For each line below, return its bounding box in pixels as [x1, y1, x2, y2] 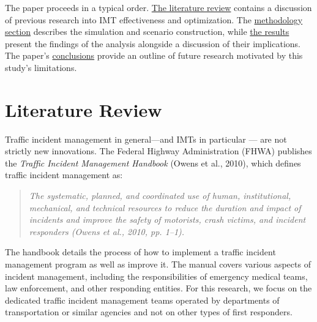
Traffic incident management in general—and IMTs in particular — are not [5, 132, 287, 145]
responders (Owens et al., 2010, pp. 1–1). [29, 225, 185, 238]
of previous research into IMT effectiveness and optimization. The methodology [5, 13, 303, 26]
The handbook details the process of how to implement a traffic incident [5, 245, 276, 258]
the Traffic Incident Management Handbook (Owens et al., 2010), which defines [5, 156, 301, 169]
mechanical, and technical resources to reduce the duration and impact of [29, 201, 301, 214]
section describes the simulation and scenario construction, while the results [5, 25, 289, 38]
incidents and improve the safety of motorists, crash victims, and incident [29, 213, 306, 226]
